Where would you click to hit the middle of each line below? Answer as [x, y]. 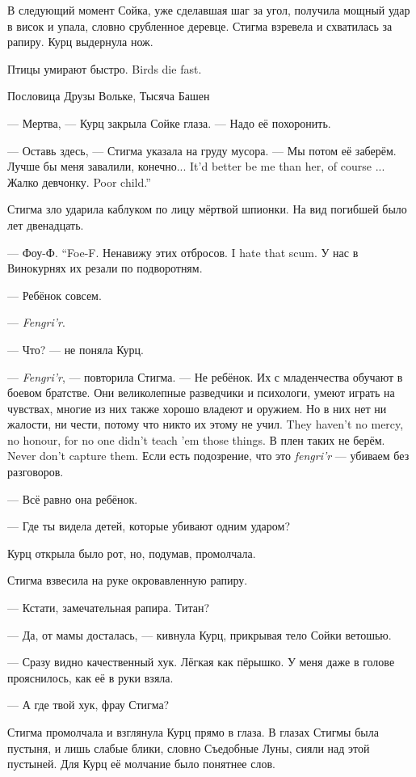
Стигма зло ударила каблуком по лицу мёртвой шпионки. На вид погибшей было [207, 209]
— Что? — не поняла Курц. [76, 349]
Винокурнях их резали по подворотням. [105, 268]
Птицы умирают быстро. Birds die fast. [105, 68]
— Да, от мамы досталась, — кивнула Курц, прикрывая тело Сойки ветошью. [200, 634]
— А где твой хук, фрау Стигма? [88, 705]
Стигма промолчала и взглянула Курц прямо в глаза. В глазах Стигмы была [193, 732]
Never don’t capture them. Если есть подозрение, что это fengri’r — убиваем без [208, 456]
